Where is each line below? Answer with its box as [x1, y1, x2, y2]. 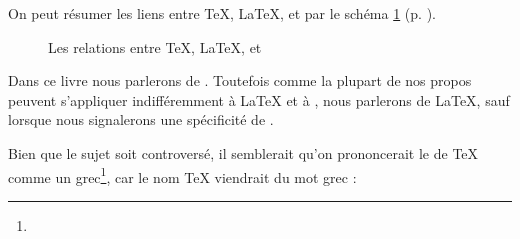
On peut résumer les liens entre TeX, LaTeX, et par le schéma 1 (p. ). [8, 3, 436, 23]
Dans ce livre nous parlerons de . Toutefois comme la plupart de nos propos [8, 70, 472, 91]
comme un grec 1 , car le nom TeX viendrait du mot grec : [8, 163, 357, 187]
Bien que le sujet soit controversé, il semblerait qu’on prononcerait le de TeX [8, 142, 479, 163]
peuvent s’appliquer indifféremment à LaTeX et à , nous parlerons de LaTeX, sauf [8, 89, 510, 110]
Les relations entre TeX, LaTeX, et [48, 36, 262, 57]
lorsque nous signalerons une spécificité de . [8, 109, 274, 130]
